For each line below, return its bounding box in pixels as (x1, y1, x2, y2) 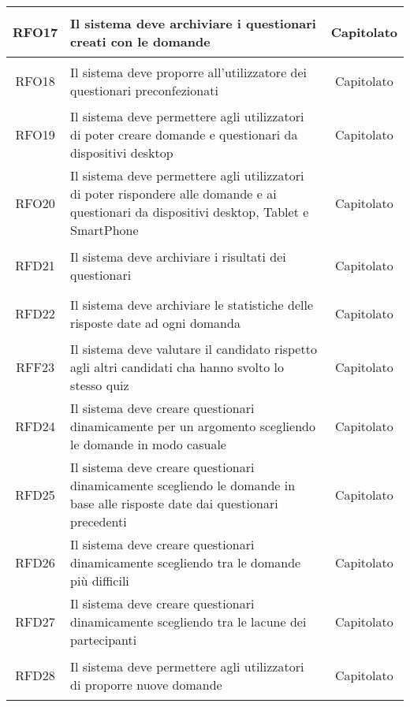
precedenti (70, 512, 127, 530)
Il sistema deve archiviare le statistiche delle (70, 295, 314, 314)
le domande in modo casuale (70, 435, 226, 453)
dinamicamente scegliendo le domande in (70, 476, 296, 494)
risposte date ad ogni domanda (70, 313, 240, 332)
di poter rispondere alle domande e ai (70, 184, 277, 203)
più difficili (70, 571, 129, 590)
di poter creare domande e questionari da (70, 125, 298, 143)
